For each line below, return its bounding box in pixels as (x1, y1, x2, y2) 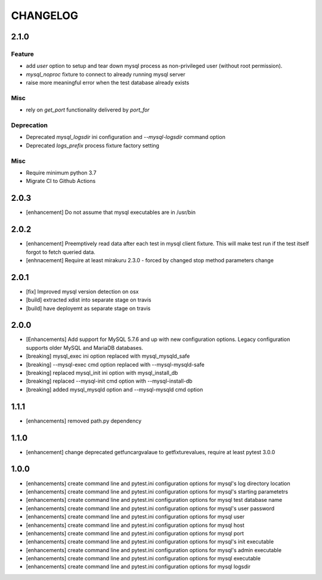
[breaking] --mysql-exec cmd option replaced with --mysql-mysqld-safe (26, 361, 205, 368)
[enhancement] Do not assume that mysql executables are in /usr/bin (26, 209, 196, 216)
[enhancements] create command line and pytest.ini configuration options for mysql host (26, 522, 244, 529)
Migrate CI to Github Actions (26, 178, 96, 185)
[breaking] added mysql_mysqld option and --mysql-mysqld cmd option (26, 386, 203, 393)
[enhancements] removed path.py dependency (26, 417, 142, 424)
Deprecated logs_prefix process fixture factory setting (26, 142, 159, 149)
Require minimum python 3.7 (26, 169, 97, 176)
